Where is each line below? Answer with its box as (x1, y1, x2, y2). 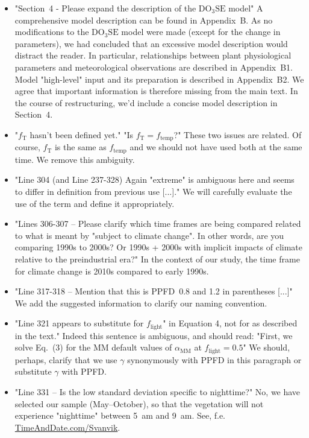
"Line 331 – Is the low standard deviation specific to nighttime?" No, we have (14, 386, 301, 398)
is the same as (54, 141, 107, 153)
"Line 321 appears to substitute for (14, 317, 144, 329)
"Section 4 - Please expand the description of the (14, 2, 196, 14)
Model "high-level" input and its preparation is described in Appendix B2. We (14, 72, 304, 85)
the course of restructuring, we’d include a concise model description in (14, 96, 278, 109)
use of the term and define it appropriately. (14, 197, 175, 209)
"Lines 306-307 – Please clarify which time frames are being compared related (14, 217, 301, 230)
